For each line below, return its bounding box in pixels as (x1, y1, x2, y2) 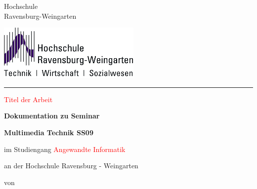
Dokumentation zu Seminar (4, 111, 100, 121)
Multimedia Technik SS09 (4, 127, 93, 138)
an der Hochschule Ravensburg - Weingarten (4, 160, 138, 171)
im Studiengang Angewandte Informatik (4, 144, 126, 154)
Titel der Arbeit (4, 94, 53, 104)
